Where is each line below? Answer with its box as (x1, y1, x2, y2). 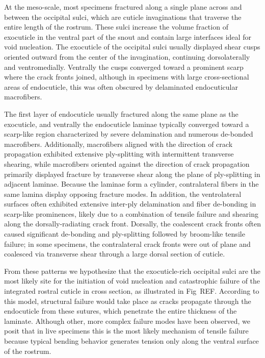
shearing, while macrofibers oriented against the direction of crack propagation (4, 158, 250, 169)
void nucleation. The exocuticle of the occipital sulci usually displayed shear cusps (4, 41, 260, 52)
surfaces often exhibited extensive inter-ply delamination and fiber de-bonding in (4, 198, 256, 209)
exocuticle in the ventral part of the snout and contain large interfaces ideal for (4, 31, 251, 42)
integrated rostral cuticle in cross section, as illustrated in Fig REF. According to (4, 286, 259, 296)
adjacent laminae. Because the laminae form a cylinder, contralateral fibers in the (4, 178, 259, 189)
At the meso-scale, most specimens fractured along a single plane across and (4, 2, 242, 12)
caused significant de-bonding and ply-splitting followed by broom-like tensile (4, 228, 245, 239)
